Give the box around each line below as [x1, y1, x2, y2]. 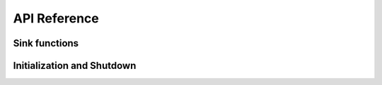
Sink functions [13, 37, 79, 49]
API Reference [13, 11, 99, 26]
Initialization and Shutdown [13, 60, 137, 72]
